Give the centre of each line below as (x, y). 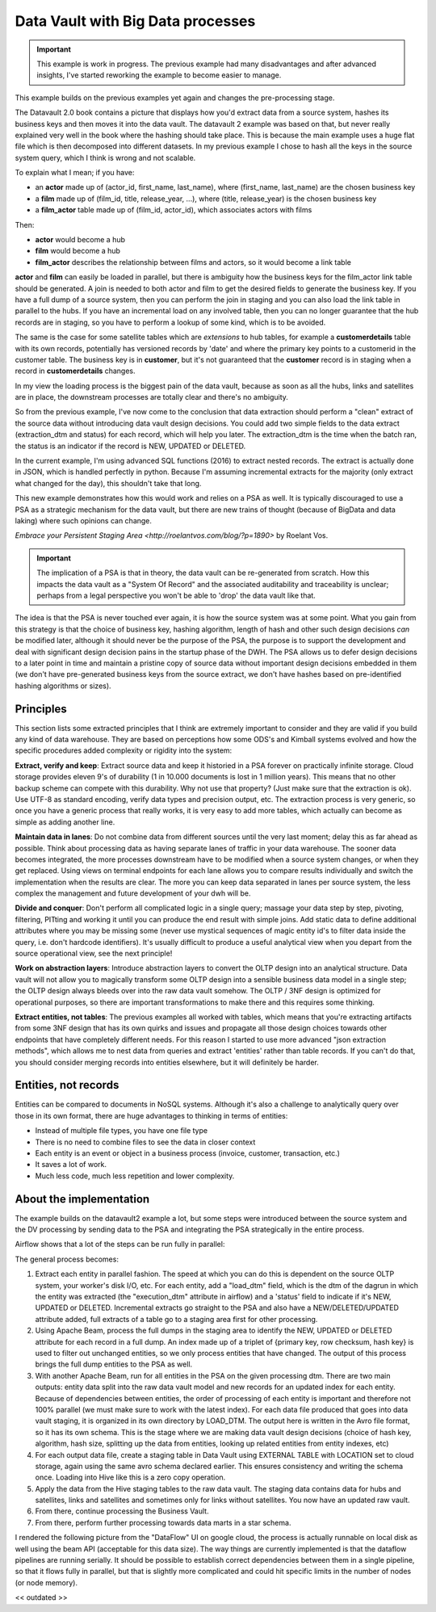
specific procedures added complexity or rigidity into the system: (124, 750)
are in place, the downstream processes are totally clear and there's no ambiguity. (151, 397)
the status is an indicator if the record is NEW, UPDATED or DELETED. (130, 446)
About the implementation (82, 1199)
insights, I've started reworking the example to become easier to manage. (159, 75)
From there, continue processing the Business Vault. (122, 1511)
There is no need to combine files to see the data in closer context (145, 1142)
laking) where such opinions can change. (84, 521)
